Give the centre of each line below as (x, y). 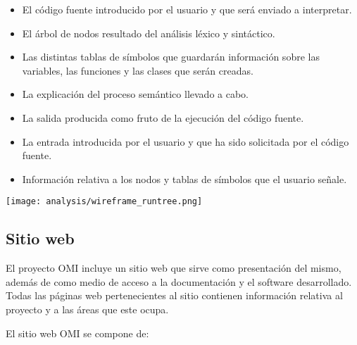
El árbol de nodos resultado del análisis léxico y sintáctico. (149, 33)
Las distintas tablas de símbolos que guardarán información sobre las (171, 57)
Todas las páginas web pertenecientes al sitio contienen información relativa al (174, 295)
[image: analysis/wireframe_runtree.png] (104, 202)
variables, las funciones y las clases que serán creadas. (138, 70)
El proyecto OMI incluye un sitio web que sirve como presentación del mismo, (174, 268)
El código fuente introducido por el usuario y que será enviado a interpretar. (187, 9)
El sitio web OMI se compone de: (77, 333)
